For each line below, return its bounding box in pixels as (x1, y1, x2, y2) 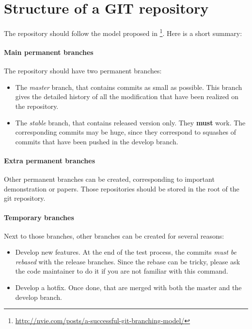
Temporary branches (4, 212, 74, 222)
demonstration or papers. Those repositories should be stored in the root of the (4, 183, 239, 193)
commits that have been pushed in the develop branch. (15, 136, 178, 146)
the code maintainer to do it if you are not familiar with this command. (15, 266, 228, 276)
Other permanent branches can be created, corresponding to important (4, 174, 215, 184)
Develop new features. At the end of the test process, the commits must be (15, 247, 237, 257)
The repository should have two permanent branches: (4, 66, 162, 76)
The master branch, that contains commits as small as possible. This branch (15, 82, 242, 92)
